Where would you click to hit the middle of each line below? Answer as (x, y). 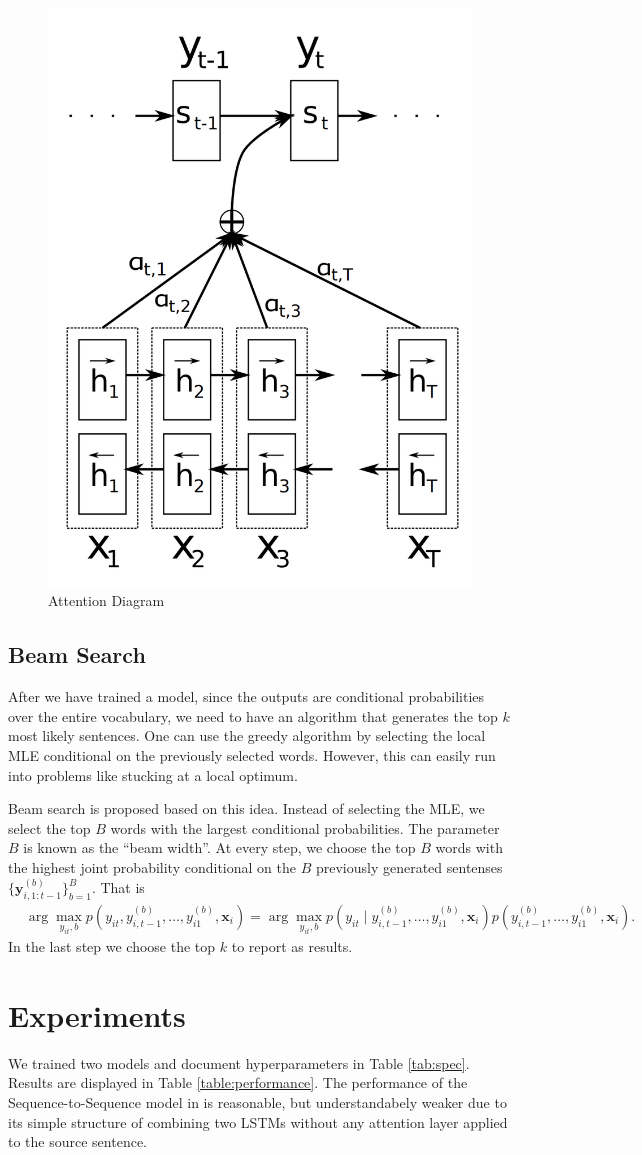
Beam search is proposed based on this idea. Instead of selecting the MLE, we (246, 808)
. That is (118, 887)
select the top (49, 827)
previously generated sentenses (409, 867)
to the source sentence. (77, 1141)
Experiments (97, 1014)
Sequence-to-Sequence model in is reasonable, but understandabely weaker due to (257, 1101)
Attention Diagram (106, 600)
